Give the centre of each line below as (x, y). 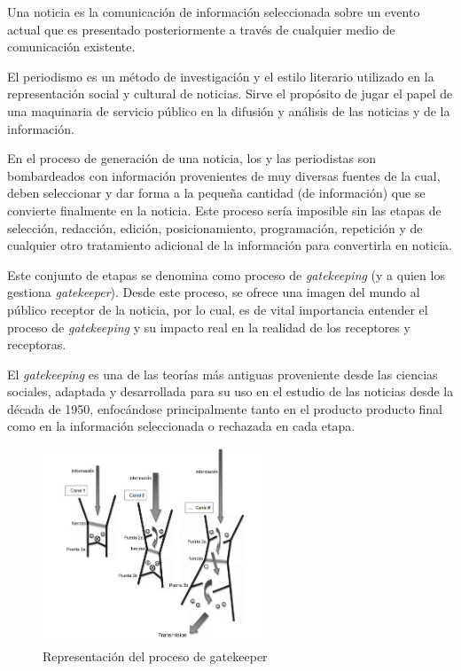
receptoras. (37, 344)
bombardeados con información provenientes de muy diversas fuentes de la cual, (224, 175)
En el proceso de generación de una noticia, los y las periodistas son (192, 158)
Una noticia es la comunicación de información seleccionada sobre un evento (214, 12)
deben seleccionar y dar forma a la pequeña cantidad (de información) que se (216, 193)
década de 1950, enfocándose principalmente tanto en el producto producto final (225, 408)
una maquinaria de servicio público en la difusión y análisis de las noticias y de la (229, 110)
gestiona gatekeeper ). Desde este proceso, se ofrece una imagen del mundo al (214, 292)
